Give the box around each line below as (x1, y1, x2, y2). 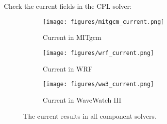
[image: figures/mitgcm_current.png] (43, 18, 165, 25)
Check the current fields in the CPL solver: (4, 1, 132, 11)
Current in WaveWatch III (43, 94, 121, 105)
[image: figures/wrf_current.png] (43, 49, 154, 56)
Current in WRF (43, 63, 93, 73)
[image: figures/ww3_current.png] (43, 81, 154, 88)
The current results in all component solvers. (23, 111, 156, 121)
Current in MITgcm (43, 32, 101, 42)
